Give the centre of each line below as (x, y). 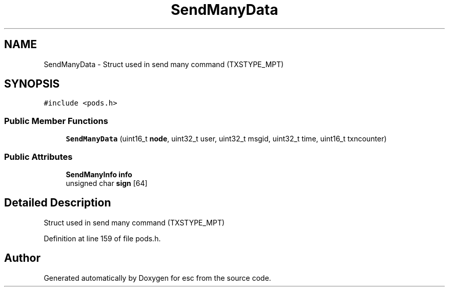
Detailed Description (58, 203)
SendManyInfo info (99, 174)
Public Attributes (38, 157)
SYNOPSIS (32, 84)
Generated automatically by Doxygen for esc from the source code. (157, 278)
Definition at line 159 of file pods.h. (102, 238)
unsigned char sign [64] (107, 183)
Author (22, 258)
